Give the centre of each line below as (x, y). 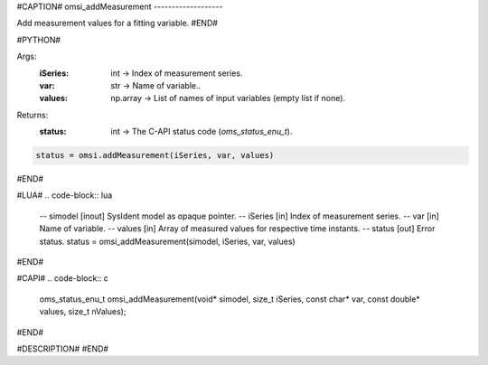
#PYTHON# (39, 40)
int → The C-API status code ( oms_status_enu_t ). (202, 132)
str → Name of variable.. (156, 85)
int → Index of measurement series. (177, 73)
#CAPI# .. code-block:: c (62, 278)
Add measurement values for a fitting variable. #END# (117, 23)
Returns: (33, 115)
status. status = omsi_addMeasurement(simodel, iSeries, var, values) (167, 241)
